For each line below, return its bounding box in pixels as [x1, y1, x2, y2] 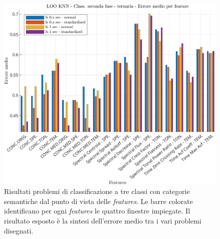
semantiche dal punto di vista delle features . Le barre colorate [4, 195, 193, 206]
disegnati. [4, 225, 33, 235]
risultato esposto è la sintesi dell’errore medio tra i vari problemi [4, 215, 201, 226]
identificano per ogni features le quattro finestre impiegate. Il [4, 205, 190, 216]
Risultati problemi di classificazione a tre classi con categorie [4, 186, 190, 196]
